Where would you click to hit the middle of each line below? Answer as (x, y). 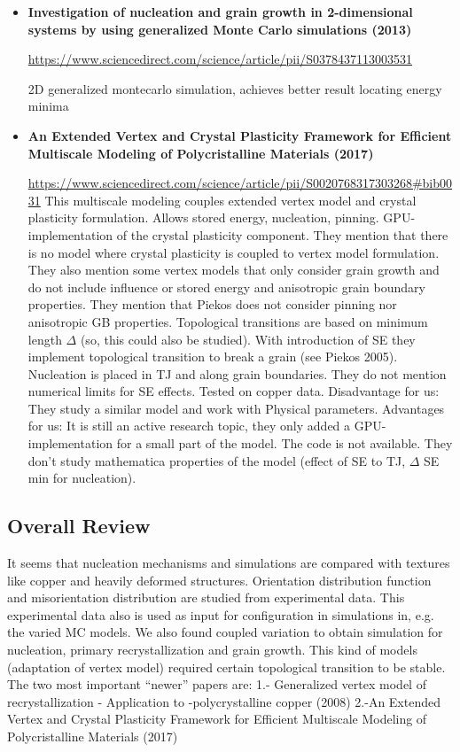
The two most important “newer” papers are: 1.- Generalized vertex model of (217, 684)
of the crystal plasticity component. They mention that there (282, 234)
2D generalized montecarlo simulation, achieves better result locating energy (235, 88)
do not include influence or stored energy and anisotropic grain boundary (226, 287)
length (45, 339)
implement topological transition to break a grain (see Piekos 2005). (213, 357)
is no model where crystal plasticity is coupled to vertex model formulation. (234, 252)
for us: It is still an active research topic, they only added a (189, 426)
